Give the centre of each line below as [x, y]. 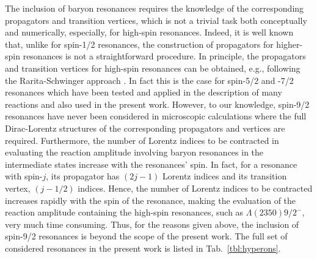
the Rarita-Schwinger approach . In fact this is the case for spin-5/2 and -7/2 [149, 80]
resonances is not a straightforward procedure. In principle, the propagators [164, 56]
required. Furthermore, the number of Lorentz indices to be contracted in [142, 140]
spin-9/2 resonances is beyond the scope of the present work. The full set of [146, 236]
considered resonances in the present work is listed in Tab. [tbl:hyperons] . [143, 248]
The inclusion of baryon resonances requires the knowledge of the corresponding [155, 8]
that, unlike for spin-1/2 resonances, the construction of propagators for [139, 44]
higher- [290, 44]
